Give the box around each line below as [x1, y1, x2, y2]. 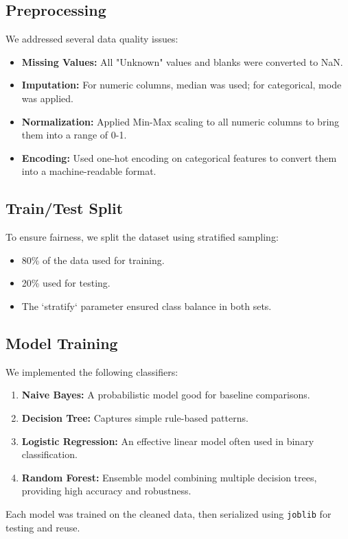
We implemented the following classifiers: [5, 364, 178, 379]
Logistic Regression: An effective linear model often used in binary [21, 433, 314, 448]
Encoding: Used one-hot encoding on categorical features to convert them [21, 150, 337, 165]
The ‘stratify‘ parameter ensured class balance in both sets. [21, 298, 272, 313]
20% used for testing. [21, 276, 111, 290]
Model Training [5, 332, 118, 353]
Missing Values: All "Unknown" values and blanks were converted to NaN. [21, 54, 343, 69]
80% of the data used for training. [21, 252, 165, 267]
